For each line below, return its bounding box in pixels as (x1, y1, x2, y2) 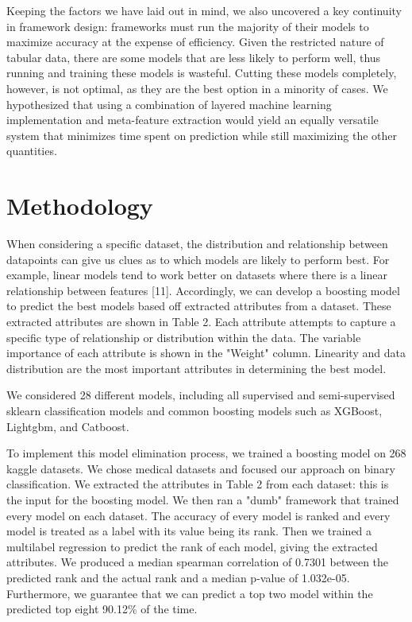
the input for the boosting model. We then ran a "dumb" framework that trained (6, 491, 399, 507)
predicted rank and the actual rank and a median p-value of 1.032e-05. (6, 569, 350, 585)
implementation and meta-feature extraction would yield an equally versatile (6, 111, 379, 128)
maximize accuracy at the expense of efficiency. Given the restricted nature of (6, 33, 384, 50)
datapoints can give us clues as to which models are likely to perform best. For (6, 251, 390, 267)
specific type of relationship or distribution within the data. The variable (6, 328, 361, 345)
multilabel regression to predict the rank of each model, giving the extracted (6, 538, 378, 554)
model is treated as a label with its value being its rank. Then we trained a (6, 523, 372, 539)
